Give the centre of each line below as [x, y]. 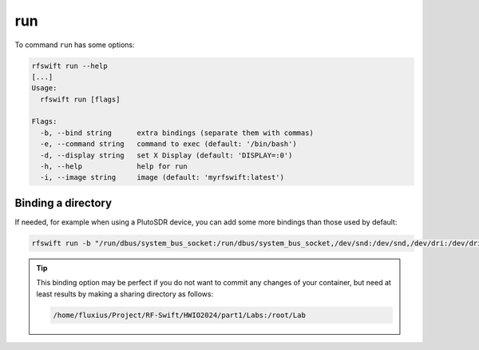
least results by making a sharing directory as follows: [125, 294]
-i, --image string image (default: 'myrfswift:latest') [162, 177]
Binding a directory [63, 203]
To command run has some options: [75, 45]
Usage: [44, 88]
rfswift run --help [69, 66]
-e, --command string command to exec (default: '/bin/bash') [168, 144]
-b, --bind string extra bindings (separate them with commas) [177, 133]
